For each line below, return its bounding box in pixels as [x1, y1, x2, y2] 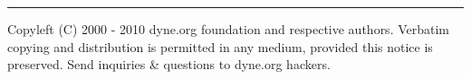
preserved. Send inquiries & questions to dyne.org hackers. [7, 55, 331, 74]
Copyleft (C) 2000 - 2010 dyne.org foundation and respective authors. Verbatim [7, 20, 450, 38]
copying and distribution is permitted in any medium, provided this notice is [7, 37, 433, 56]
